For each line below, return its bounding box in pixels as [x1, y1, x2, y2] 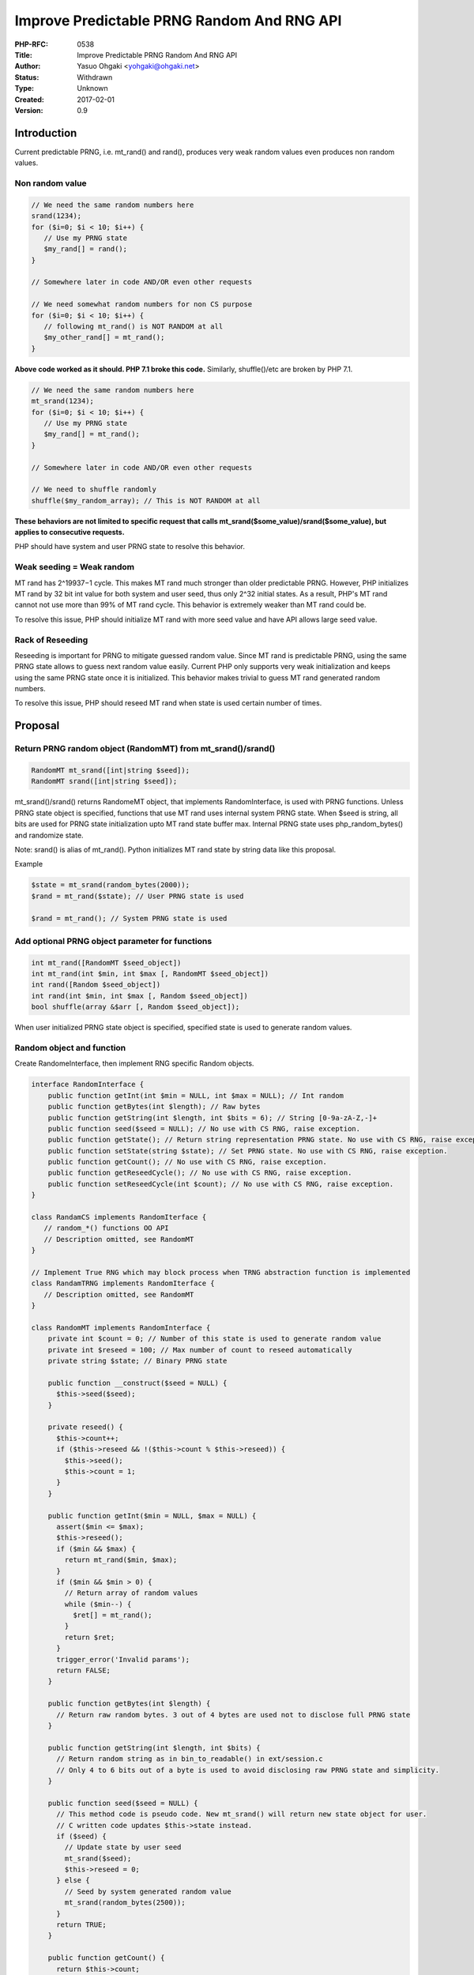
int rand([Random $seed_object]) [31, 980, 161, 989]
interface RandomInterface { [31, 1080, 145, 1089]
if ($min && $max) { [56, 1544, 136, 1553]
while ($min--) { [64, 1600, 132, 1608]
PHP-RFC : [14, 39, 49, 49]
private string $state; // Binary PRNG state [47, 1356, 228, 1366]
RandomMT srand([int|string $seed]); [31, 777, 178, 786]
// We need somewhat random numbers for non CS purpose [31, 300, 253, 309]
